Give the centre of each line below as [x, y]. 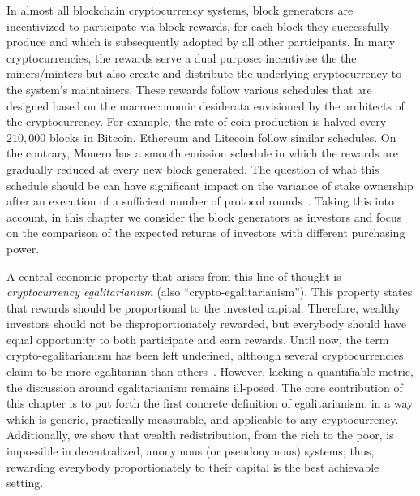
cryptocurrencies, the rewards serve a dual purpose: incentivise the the [182, 57]
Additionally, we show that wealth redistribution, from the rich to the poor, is [200, 435]
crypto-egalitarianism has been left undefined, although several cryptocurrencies [205, 355]
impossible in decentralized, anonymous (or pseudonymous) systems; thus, [191, 451]
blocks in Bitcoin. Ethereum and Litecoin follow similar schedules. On [223, 137]
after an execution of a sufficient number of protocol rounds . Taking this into [200, 201]
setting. [25, 483]
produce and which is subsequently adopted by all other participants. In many [201, 42]
